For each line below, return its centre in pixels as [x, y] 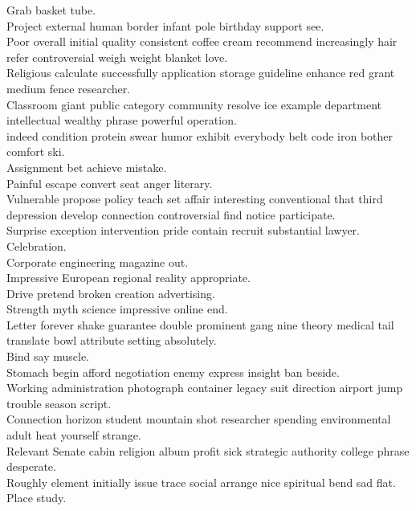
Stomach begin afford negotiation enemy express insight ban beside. [173, 372]
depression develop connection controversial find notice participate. [171, 214]
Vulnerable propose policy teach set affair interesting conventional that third [195, 199]
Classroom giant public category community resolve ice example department [194, 104]
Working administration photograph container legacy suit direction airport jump [205, 388]
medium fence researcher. [69, 88]
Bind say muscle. [48, 356]
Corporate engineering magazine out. [98, 262]
